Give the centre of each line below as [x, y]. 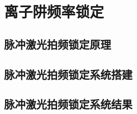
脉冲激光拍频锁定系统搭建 [68, 74]
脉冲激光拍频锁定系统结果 [68, 104]
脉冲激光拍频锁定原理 [58, 44]
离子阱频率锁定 [54, 12]
